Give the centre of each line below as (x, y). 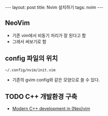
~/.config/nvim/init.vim (30, 70)
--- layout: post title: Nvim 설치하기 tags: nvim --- (54, 7)
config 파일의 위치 (32, 58)
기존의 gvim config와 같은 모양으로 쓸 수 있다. (56, 80)
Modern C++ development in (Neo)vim (51, 109)
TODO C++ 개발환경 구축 (41, 97)
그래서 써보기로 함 (29, 41)
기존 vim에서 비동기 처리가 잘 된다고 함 (49, 35)
